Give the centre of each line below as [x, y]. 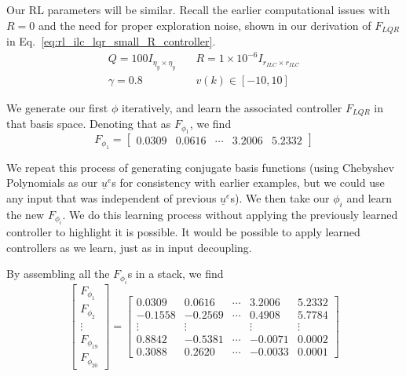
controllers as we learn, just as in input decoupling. [129, 247]
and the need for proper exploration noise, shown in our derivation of [205, 25]
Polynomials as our [52, 183]
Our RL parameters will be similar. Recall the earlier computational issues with [198, 9]
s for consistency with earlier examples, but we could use [248, 183]
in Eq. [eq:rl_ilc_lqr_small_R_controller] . [111, 41]
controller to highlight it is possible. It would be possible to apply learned [183, 232]
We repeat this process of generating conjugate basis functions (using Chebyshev [200, 167]
